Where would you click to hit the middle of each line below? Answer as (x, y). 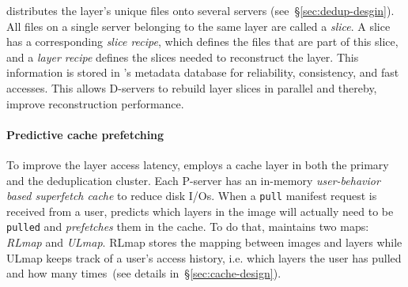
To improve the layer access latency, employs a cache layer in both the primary (198, 164)
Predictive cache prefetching (85, 134)
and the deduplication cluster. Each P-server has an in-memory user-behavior (193, 180)
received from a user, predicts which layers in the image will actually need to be (200, 211)
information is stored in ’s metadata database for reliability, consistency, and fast (203, 72)
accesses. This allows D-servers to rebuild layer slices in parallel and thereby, (192, 87)
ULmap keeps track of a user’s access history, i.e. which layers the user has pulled (204, 257)
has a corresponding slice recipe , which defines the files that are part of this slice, (202, 42)
